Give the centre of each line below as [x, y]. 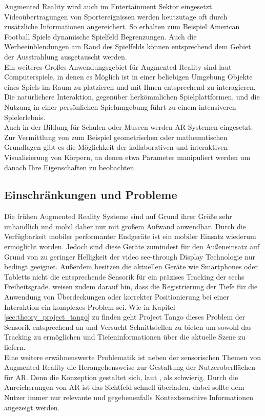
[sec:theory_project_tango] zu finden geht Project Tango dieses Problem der [125, 317]
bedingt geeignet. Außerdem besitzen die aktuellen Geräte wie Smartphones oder [131, 266]
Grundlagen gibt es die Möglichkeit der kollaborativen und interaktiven [116, 147]
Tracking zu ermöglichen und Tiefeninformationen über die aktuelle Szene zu [125, 337]
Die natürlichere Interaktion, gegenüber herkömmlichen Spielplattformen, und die [132, 97]
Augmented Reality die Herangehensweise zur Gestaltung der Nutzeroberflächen [130, 367]
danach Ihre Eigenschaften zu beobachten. [70, 167]
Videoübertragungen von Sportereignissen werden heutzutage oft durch [116, 16]
